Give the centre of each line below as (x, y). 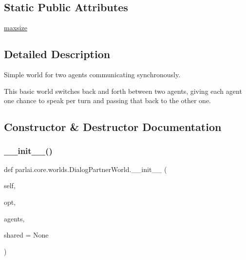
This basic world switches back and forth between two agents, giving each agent (123, 91)
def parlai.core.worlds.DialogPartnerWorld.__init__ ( (85, 169)
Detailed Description (57, 54)
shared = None (26, 235)
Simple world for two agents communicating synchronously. (92, 74)
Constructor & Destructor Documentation (113, 127)
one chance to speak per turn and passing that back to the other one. (108, 100)
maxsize (16, 28)
